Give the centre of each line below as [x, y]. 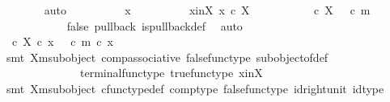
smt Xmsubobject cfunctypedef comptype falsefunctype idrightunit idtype [195, 88]
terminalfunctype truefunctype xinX [171, 73]
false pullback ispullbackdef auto [155, 25]
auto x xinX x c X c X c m [207, 10]
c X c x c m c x [62, 41]
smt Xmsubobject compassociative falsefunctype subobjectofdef [167, 57]
